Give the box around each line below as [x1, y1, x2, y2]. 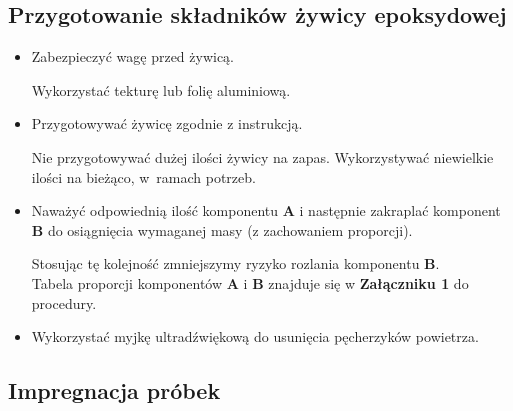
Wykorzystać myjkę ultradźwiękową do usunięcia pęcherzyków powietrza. [31, 326, 479, 347]
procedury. [31, 292, 97, 313]
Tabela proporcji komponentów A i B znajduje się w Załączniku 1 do [31, 272, 469, 293]
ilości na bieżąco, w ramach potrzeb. [31, 166, 256, 187]
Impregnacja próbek [8, 375, 221, 406]
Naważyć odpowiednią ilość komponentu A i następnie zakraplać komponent [31, 200, 501, 221]
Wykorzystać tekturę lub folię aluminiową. [31, 79, 291, 100]
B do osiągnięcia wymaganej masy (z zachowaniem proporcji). [31, 219, 413, 240]
